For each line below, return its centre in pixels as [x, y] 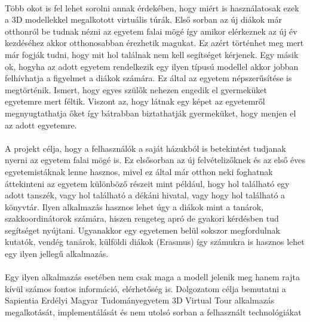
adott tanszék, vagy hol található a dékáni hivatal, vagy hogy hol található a [145, 195]
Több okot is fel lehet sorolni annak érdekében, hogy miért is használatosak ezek [152, 7]
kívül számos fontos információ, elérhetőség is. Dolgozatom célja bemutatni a [145, 288]
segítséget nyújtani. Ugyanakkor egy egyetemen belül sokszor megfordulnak [142, 230]
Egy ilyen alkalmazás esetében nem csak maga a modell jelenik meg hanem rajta [152, 277]
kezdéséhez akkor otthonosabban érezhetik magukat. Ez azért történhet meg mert [154, 43]
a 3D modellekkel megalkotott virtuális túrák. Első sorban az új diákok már [143, 19]
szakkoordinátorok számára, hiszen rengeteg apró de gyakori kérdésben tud [142, 218]
